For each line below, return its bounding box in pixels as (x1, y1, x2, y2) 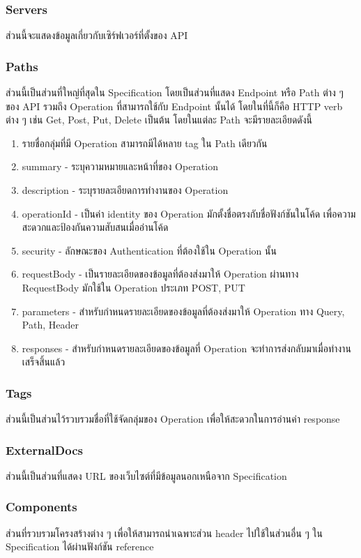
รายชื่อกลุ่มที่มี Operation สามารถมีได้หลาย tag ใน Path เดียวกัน (22, 135, 268, 150)
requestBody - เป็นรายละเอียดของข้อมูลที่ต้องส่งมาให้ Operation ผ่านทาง (22, 266, 299, 281)
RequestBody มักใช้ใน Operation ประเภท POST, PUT (22, 280, 245, 294)
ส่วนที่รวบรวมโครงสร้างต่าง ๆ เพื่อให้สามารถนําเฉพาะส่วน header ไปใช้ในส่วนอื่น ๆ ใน (6, 525, 323, 540)
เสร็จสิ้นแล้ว (22, 354, 66, 369)
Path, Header (22, 317, 79, 332)
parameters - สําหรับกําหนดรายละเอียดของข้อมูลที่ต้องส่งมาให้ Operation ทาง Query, (22, 303, 345, 318)
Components (6, 498, 77, 515)
